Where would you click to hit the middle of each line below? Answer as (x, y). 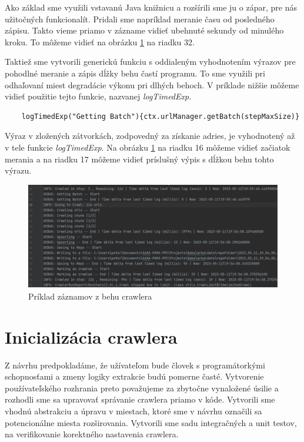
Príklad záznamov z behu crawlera (90, 296)
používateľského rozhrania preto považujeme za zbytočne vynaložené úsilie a (142, 388)
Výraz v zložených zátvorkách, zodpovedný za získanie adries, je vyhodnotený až (150, 136)
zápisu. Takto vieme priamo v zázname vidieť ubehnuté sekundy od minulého (144, 30)
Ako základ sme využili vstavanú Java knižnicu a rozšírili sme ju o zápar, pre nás (151, 7)
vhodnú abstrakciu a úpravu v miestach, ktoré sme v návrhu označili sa (133, 411)
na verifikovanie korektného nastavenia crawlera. (92, 434)
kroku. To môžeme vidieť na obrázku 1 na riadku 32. (100, 41)
